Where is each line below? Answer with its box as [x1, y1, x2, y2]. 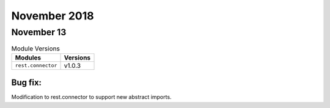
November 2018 [11, 9, 94, 22]
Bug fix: [11, 78, 42, 88]
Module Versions [11, 44, 61, 53]
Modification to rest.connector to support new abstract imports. [11, 93, 172, 101]
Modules [15, 53, 42, 62]
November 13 [11, 27, 67, 38]
